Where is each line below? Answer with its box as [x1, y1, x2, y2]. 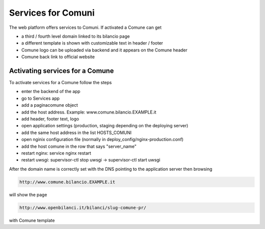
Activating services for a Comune [9, 67, 114, 75]
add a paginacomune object [21, 102, 78, 108]
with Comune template [9, 217, 55, 223]
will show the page [9, 191, 48, 198]
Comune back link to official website [21, 54, 95, 60]
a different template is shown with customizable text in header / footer [21, 40, 163, 46]
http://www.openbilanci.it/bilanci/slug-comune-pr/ [19, 205, 147, 210]
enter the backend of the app [21, 89, 80, 94]
